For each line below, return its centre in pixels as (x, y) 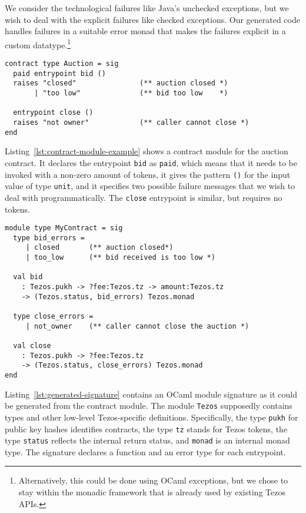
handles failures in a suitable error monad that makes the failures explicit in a (145, 31)
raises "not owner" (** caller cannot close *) (131, 122)
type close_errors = (53, 316)
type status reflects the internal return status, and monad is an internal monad (147, 440)
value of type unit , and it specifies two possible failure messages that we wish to (150, 186)
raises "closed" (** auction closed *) (121, 83)
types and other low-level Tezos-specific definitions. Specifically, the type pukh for (152, 417)
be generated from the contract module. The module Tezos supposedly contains (149, 406)
